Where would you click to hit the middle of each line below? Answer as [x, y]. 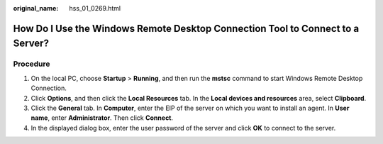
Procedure [32, 64]
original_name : [36, 8]
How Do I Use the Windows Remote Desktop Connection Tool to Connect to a [186, 28]
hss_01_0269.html [95, 8]
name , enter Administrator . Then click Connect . [102, 118]
